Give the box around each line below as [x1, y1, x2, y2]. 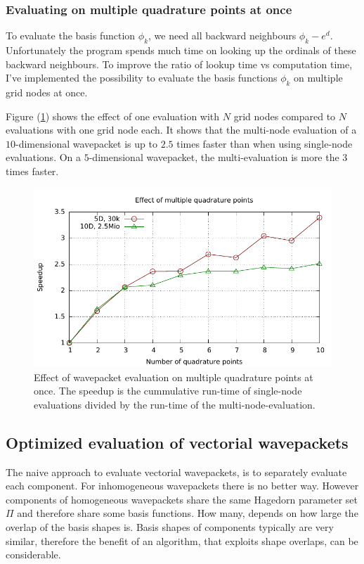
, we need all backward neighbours [148, 28, 297, 43]
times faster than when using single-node [176, 136, 353, 150]
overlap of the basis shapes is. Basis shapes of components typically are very [6, 519, 334, 534]
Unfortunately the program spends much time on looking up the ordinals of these [6, 43, 356, 58]
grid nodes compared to [233, 108, 336, 123]
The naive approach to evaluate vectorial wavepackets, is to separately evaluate [6, 464, 347, 479]
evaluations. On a [6, 150, 82, 165]
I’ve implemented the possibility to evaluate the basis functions [6, 70, 278, 85]
